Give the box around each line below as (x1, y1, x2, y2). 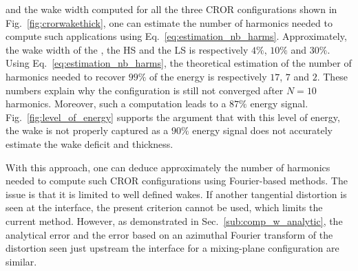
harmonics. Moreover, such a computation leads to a (6, 96, 227, 111)
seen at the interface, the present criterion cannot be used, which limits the (6, 200, 323, 215)
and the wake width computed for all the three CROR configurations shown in (6, 2, 337, 16)
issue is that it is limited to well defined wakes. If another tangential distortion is (6, 186, 347, 201)
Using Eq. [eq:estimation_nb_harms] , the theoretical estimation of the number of (6, 56, 352, 70)
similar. (6, 254, 37, 268)
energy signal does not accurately (192, 123, 333, 138)
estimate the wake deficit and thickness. (6, 136, 173, 151)
